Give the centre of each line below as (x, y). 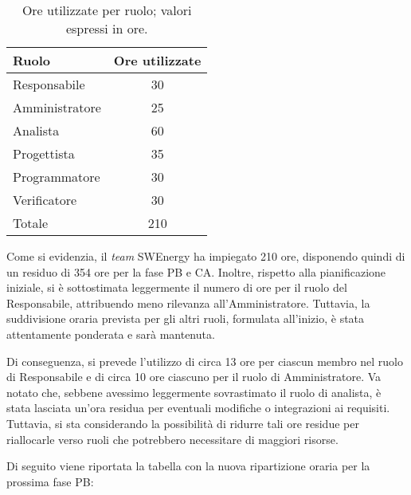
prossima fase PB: (50, 481)
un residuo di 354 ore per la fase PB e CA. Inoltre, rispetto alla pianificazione (196, 271)
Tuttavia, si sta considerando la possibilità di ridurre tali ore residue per (183, 423)
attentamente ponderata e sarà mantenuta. (111, 334)
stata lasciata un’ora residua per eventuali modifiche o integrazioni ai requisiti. (198, 408)
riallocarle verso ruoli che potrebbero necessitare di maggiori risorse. (172, 439)
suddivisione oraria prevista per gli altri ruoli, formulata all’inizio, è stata (186, 318)
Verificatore (45, 200)
